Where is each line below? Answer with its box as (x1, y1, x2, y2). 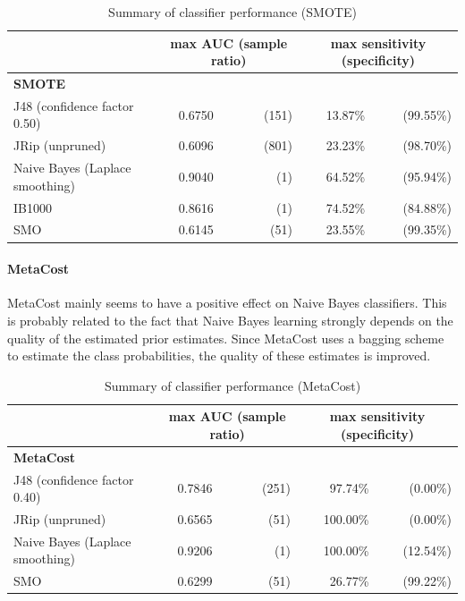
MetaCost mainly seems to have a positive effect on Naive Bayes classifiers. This (7, 293, 447, 312)
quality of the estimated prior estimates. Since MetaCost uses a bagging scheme (7, 328, 444, 347)
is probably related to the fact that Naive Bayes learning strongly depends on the (7, 310, 453, 329)
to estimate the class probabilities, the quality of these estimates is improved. (7, 346, 431, 365)
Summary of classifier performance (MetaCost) (104, 376, 361, 394)
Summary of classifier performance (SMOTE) (108, 3, 357, 21)
